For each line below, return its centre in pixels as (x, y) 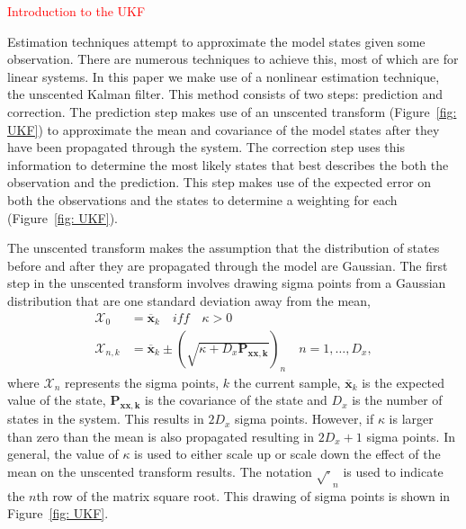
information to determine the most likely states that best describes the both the (228, 164)
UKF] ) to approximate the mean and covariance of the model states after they (224, 129)
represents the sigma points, (142, 382)
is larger (411, 419)
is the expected (403, 382)
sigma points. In (411, 436)
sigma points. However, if (305, 419)
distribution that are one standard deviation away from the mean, (189, 300)
